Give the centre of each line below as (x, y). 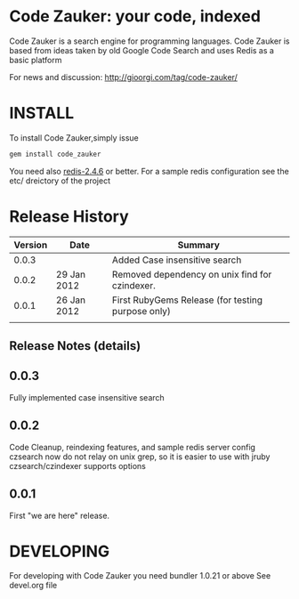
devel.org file (33, 586)
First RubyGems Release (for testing (187, 300)
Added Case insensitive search (177, 260)
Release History (69, 216)
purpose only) (141, 311)
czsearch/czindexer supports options (78, 465)
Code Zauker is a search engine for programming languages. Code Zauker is (149, 41)
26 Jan (71, 300)
